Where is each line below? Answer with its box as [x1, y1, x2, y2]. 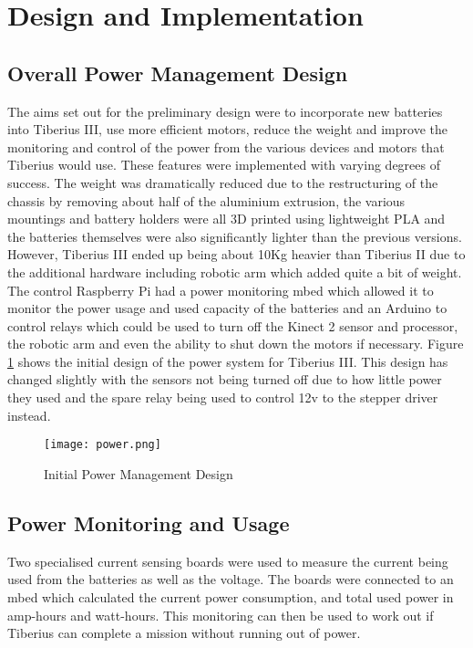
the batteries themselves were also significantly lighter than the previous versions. [7, 226, 462, 246]
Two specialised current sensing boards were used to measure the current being [7, 551, 448, 570]
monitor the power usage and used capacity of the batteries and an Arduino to [7, 298, 447, 318]
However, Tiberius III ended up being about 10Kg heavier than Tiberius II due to [7, 245, 466, 264]
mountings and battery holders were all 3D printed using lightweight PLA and [7, 209, 446, 228]
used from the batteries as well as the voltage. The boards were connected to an [7, 570, 454, 589]
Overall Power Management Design [7, 58, 348, 87]
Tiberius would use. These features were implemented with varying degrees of [7, 155, 440, 174]
